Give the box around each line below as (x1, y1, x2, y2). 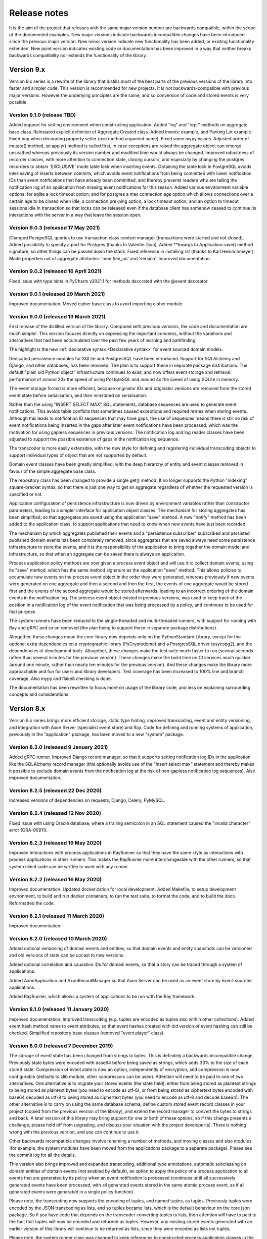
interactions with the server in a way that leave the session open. (9, 212, 142, 218)
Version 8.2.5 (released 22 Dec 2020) (9, 787, 102, 794)
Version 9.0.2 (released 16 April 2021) (9, 268, 102, 275)
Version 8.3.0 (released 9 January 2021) (9, 743, 108, 750)
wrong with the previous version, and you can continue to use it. (9, 1129, 140, 1135)
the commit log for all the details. (9, 1152, 76, 1158)
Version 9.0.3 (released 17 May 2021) (9, 225, 100, 231)
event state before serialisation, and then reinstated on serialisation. (9, 392, 148, 398)
